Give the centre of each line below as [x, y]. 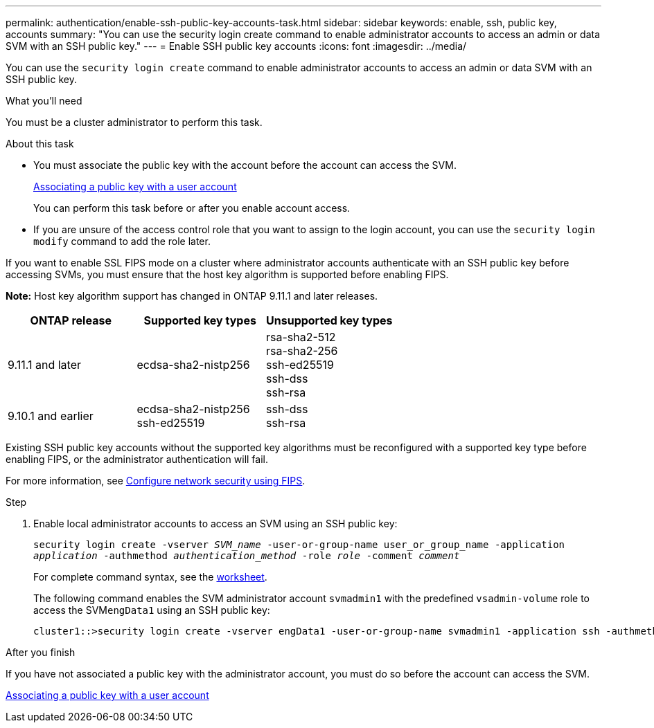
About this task [40, 144]
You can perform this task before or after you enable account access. [192, 208]
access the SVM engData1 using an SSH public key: [152, 610]
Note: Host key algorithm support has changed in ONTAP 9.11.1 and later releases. [192, 296]
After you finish [41, 652]
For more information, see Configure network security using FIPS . [156, 481]
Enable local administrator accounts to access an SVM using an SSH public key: [215, 524]
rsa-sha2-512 [301, 337]
